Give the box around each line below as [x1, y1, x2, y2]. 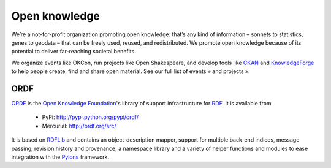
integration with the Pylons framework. [11, 153, 110, 161]
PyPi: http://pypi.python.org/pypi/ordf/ [42, 113, 139, 121]
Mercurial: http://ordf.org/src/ [42, 122, 116, 129]
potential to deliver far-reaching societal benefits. [11, 48, 136, 55]
